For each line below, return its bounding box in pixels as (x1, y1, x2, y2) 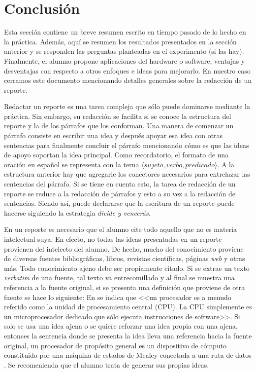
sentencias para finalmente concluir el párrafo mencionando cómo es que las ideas (4, 140, 249, 150)
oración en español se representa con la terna (4, 159, 139, 169)
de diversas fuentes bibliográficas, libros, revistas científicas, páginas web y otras (4, 253, 245, 263)
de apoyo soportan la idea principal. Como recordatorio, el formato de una (4, 149, 229, 160)
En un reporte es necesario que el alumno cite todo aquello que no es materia (4, 224, 237, 234)
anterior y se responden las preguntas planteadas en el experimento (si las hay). (4, 46, 244, 56)
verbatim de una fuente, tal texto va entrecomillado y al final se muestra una (4, 272, 235, 283)
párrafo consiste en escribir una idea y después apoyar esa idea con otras (4, 130, 223, 141)
